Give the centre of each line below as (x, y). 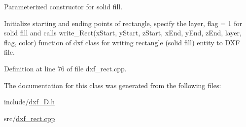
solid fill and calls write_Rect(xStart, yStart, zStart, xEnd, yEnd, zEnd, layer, (123, 33)
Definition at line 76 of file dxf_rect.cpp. (65, 68)
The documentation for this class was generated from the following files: (113, 85)
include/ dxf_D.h (29, 102)
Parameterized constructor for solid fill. (63, 6)
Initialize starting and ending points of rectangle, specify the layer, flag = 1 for (123, 23)
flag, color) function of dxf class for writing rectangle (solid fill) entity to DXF (122, 42)
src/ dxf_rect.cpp (30, 118)
